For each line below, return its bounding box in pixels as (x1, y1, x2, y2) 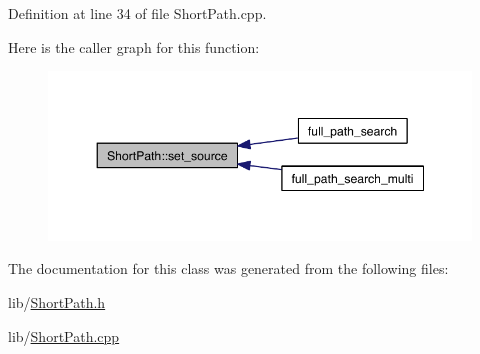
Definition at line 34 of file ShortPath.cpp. (8, 3, 267, 23)
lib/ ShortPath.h (8, 291, 106, 312)
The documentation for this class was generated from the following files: (8, 258, 449, 279)
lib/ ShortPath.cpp (8, 325, 120, 346)
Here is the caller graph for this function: (8, 36, 260, 57)
